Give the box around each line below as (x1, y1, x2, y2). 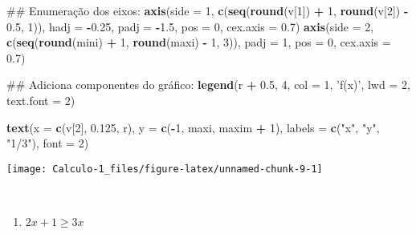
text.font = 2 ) (6, 91, 75, 108)
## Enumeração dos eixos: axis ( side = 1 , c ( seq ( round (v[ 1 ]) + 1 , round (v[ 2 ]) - (6, 2, 409, 18)
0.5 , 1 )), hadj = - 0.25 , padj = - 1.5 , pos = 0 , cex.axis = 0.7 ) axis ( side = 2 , (6, 18, 374, 34)
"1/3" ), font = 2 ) (6, 135, 89, 151)
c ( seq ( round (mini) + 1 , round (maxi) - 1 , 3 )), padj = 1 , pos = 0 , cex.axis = (6, 34, 391, 50)
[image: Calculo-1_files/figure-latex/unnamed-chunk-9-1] (6, 163, 323, 175)
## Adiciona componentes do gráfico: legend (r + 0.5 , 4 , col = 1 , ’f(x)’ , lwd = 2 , (6, 76, 410, 93)
